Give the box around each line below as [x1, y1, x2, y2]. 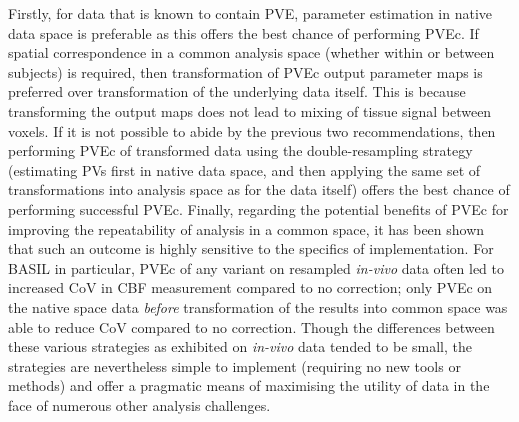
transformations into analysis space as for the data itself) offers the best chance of [8, 179, 510, 200]
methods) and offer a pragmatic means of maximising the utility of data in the [8, 375, 490, 396]
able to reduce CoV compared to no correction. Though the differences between [8, 316, 495, 337]
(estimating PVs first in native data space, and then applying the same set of [8, 159, 481, 180]
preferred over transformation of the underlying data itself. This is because [8, 81, 466, 102]
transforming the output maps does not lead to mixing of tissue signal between [8, 100, 492, 121]
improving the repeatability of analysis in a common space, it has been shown [8, 218, 485, 239]
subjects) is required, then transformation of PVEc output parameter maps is [8, 61, 483, 82]
